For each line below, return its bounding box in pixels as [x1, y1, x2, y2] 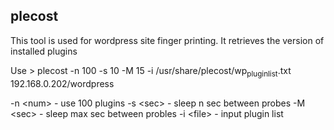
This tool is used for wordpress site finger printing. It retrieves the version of [10, 34, 325, 46]
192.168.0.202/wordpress [10, 77, 115, 89]
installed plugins [10, 45, 78, 57]
